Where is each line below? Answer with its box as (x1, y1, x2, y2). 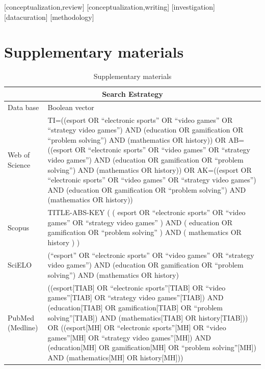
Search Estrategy (102, 88, 163, 99)
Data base (8, 101, 39, 112)
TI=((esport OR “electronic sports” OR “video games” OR (47, 114, 233, 125)
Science (8, 159, 31, 170)
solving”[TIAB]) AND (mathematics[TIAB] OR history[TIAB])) (47, 312, 248, 323)
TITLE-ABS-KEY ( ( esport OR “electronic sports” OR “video (47, 207, 246, 218)
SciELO (8, 259, 32, 270)
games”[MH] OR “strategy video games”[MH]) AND (47, 332, 211, 342)
